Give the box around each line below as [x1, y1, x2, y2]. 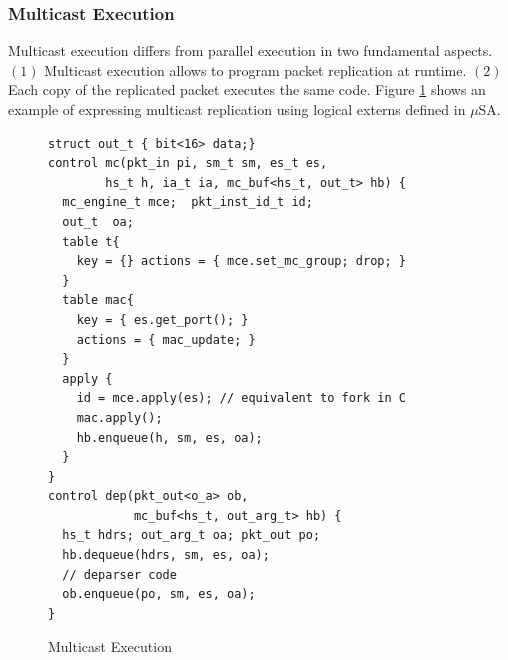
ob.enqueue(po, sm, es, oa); [62, 587, 256, 602]
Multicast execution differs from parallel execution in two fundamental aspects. [8, 40, 493, 61]
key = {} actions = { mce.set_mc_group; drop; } [76, 254, 406, 269]
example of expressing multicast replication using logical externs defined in [8, 99, 466, 119]
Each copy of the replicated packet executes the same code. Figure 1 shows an [8, 79, 486, 100]
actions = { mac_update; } [76, 332, 256, 347]
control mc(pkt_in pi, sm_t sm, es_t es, [48, 156, 328, 171]
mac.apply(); [76, 410, 163, 425]
